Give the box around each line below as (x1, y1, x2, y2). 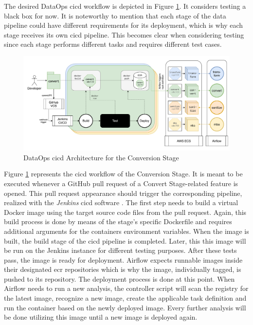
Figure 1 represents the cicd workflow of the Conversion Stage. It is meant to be (4, 169, 243, 179)
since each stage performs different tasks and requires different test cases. (4, 39, 222, 49)
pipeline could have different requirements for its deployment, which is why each (4, 20, 243, 30)
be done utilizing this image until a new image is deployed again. (4, 312, 198, 322)
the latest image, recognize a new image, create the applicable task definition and (4, 293, 247, 303)
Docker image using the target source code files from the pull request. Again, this (4, 207, 247, 217)
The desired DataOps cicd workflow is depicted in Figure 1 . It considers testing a (4, 1, 246, 11)
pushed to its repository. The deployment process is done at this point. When (4, 273, 235, 284)
